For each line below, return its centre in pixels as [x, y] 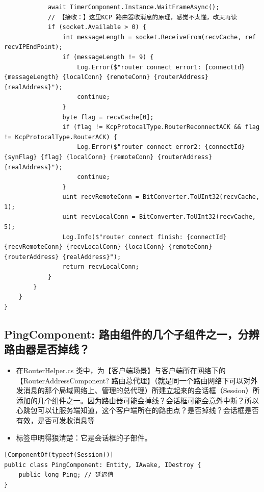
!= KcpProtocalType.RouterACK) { [61, 137]
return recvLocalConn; [101, 267]
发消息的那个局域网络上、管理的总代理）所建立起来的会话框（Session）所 [138, 390]
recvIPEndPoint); [33, 47]
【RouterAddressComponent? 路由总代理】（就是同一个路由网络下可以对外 [137, 380]
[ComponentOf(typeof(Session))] [59, 455]
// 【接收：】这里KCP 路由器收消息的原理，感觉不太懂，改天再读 [142, 17]
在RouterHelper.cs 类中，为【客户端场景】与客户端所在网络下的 [121, 370]
